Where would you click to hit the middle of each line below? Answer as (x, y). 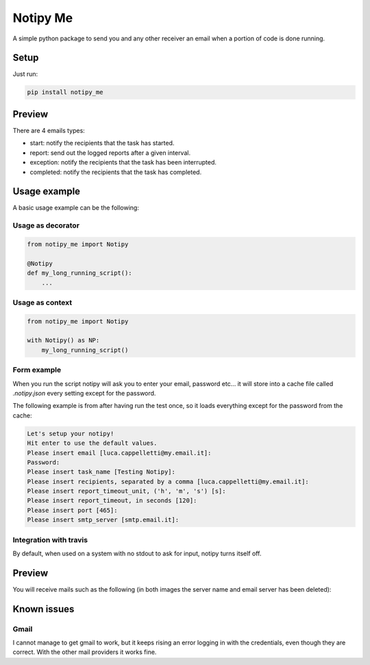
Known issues (44, 609)
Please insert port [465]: (72, 510)
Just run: (25, 74)
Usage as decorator (46, 226)
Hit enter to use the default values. (92, 443)
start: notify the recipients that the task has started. (102, 143)
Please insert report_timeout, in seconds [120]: (112, 501)
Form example (37, 370)
